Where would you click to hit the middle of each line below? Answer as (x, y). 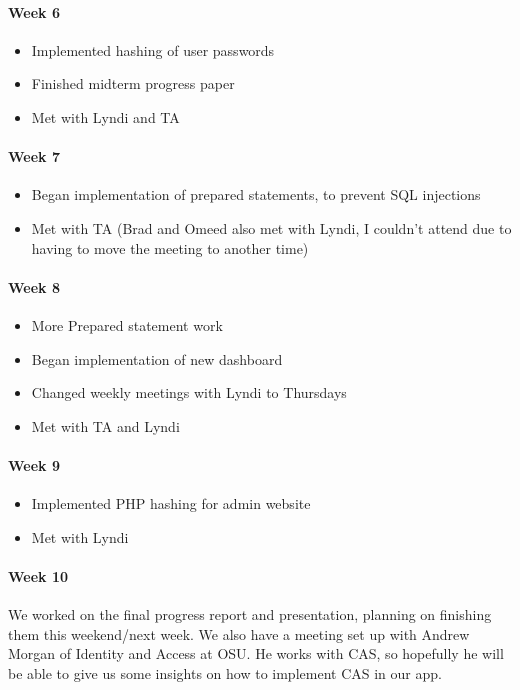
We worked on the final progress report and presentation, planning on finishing (250, 614)
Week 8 (34, 286)
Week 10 (38, 575)
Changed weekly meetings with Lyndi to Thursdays (189, 392)
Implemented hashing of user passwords (153, 49)
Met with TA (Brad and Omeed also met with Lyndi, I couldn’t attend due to (271, 227)
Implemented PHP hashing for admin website (171, 503)
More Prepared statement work (127, 324)
